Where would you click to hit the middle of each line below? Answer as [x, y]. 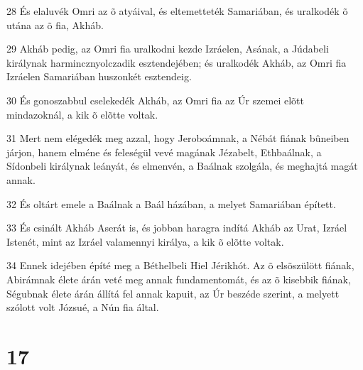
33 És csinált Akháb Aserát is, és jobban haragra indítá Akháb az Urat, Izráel [177, 228]
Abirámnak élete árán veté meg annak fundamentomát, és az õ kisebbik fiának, [179, 279]
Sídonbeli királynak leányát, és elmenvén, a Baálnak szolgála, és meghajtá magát [182, 166]
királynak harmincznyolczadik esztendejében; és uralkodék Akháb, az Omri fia [177, 62]
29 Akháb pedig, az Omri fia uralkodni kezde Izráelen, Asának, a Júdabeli [168, 49]
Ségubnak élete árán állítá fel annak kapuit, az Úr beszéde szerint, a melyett [173, 293]
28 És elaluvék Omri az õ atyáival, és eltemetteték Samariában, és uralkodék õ [177, 11]
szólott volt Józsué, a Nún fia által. [83, 307]
